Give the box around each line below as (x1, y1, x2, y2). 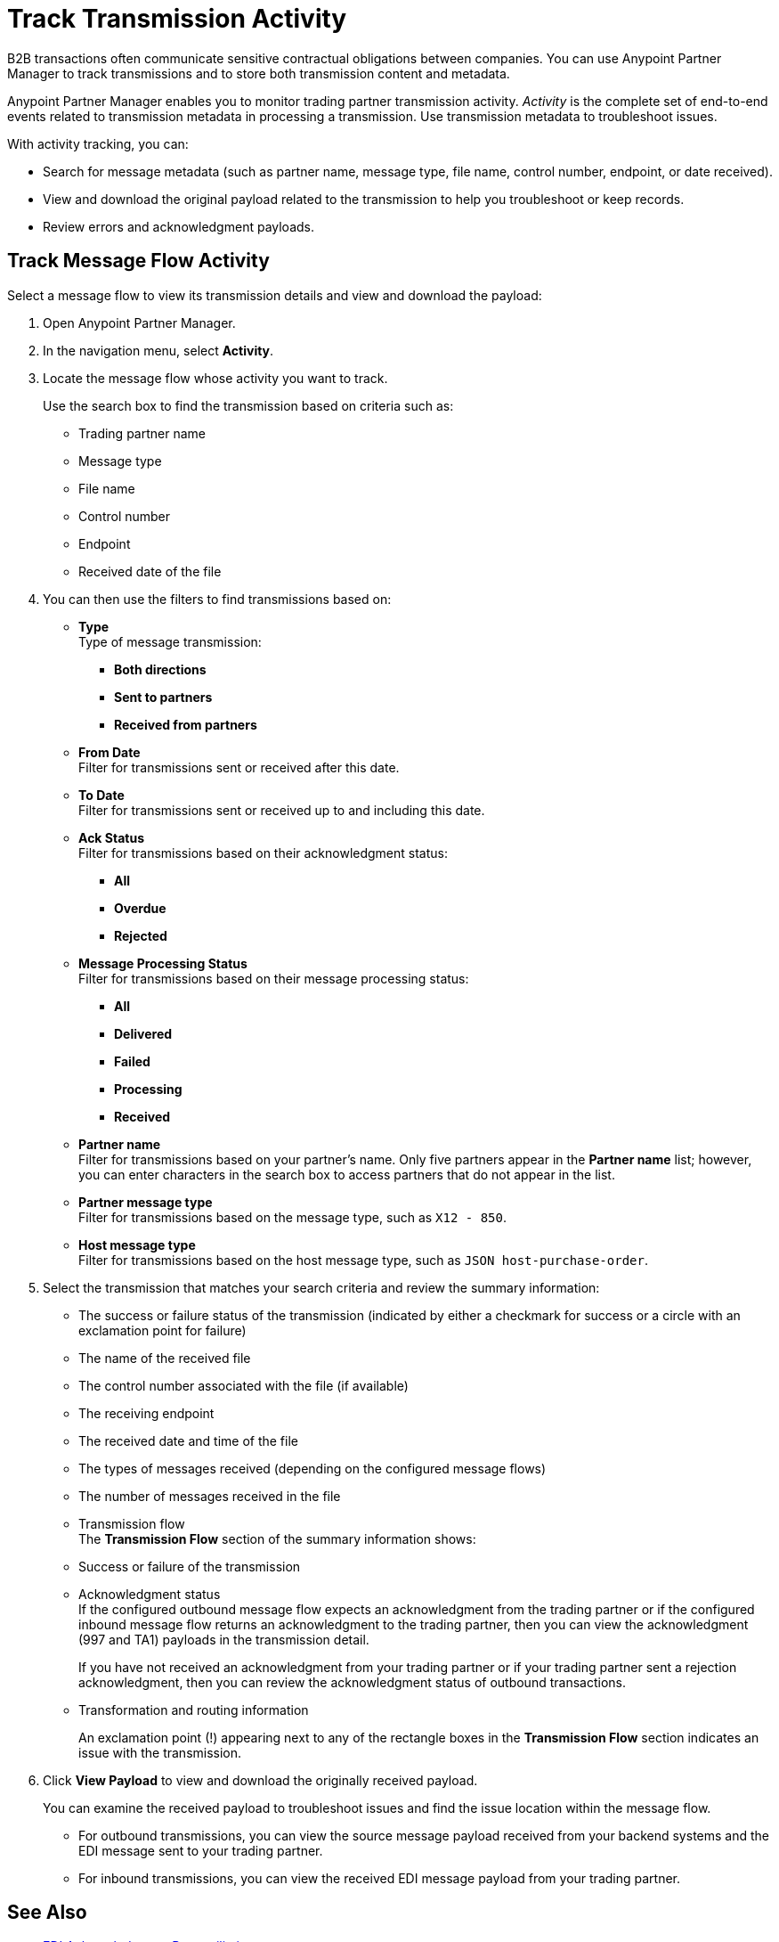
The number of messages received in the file (78, 1488, 341, 1504)
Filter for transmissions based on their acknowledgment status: (78, 845, 449, 861)
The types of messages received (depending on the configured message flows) (78, 1460, 547, 1476)
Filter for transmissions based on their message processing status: (78, 970, 469, 986)
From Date (78, 744, 141, 760)
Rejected (114, 927, 167, 943)
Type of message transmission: (78, 633, 262, 649)
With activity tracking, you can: (7, 135, 189, 151)
